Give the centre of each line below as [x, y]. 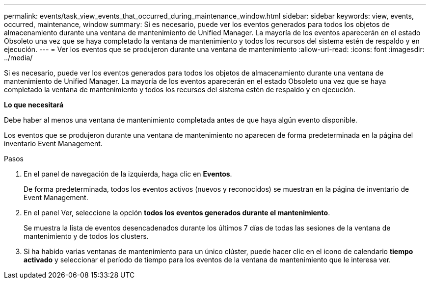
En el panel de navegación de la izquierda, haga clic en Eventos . [128, 174]
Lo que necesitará [34, 105]
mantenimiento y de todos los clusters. [86, 236]
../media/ [18, 58]
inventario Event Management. [53, 143]
